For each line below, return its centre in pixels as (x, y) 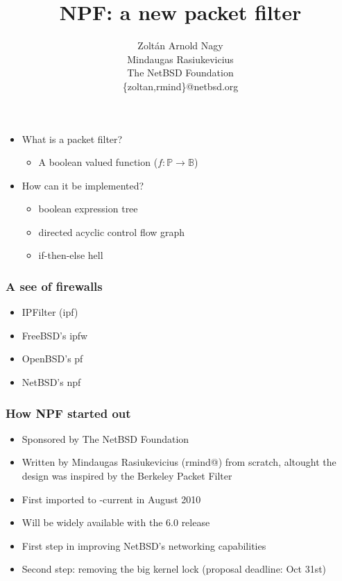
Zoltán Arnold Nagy (180, 45)
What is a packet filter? (72, 138)
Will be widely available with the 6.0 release (116, 522)
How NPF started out (68, 413)
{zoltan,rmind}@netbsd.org (180, 86)
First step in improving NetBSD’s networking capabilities (144, 545)
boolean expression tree (88, 209)
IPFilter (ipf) (50, 312)
